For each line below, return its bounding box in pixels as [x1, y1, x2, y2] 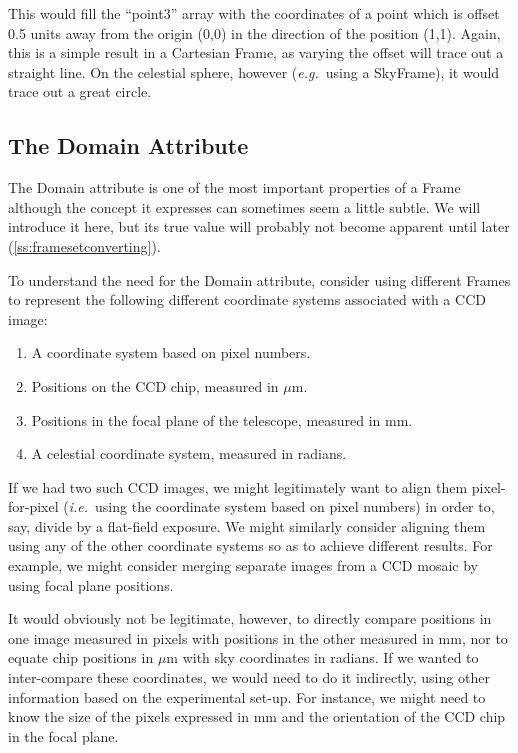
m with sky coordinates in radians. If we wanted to [166, 647, 479, 668]
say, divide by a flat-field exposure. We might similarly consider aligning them [8, 515, 486, 536]
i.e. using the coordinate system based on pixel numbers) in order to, [68, 496, 495, 517]
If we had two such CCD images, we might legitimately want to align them [8, 476, 468, 497]
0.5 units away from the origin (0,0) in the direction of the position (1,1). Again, [8, 22, 501, 43]
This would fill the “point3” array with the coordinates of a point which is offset [8, 3, 500, 23]
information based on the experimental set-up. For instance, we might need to [8, 686, 486, 707]
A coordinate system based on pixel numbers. [31, 342, 311, 363]
